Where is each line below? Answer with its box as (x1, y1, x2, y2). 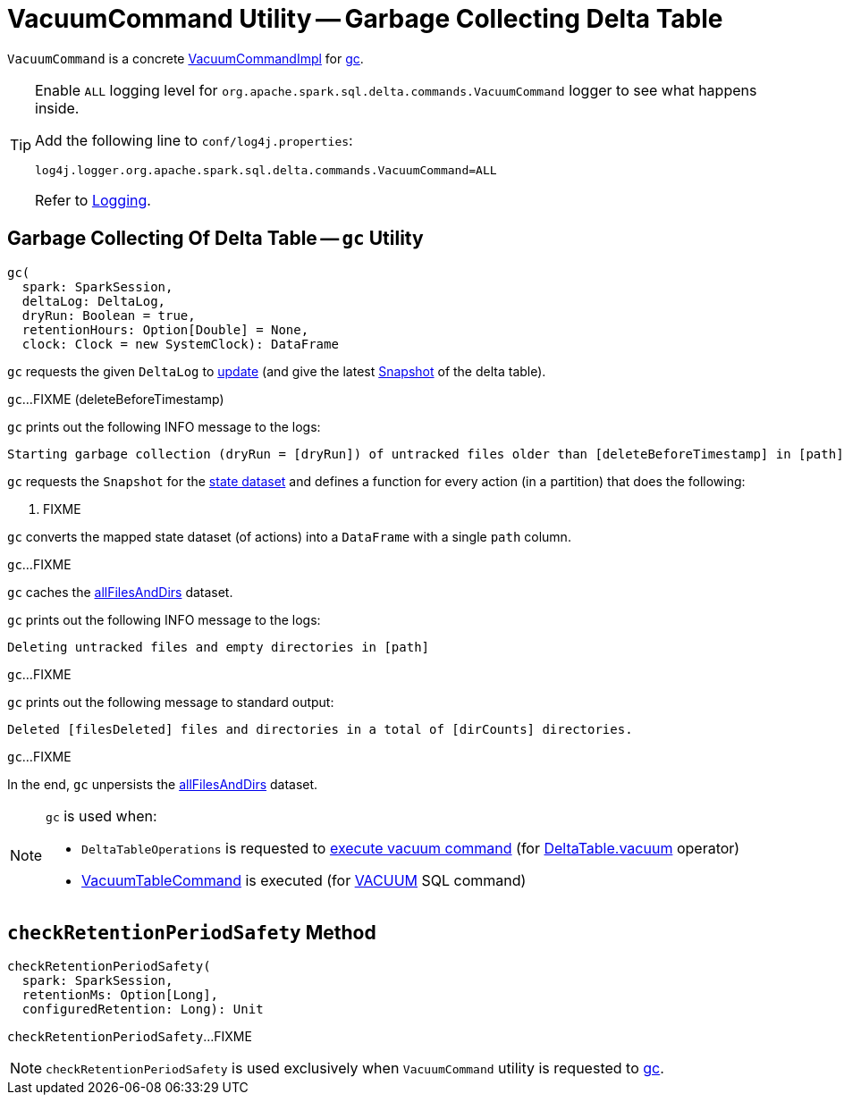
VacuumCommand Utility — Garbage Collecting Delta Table (7, 4, 723, 34)
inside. (35, 98, 80, 117)
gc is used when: (46, 806, 157, 825)
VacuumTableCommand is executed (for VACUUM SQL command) (81, 871, 527, 889)
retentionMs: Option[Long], (21, 988, 219, 1003)
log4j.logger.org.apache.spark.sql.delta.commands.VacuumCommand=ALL (35, 163, 497, 177)
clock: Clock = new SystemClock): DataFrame (21, 336, 339, 351)
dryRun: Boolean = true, (21, 307, 196, 323)
